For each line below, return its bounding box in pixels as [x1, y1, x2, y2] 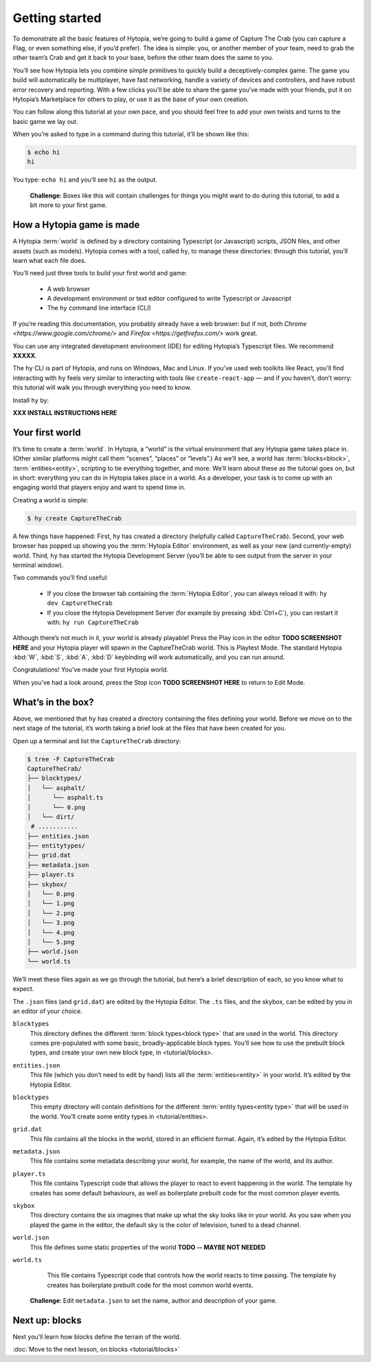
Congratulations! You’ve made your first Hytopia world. [12, 666, 168, 674]
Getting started [12, 10, 102, 25]
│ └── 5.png [27, 938, 75, 946]
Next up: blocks [12, 1315, 82, 1326]
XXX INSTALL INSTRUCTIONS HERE [12, 408, 117, 416]
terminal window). [12, 561, 64, 569]
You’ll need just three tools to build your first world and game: [12, 269, 188, 277]
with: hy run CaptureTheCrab [47, 618, 139, 626]
